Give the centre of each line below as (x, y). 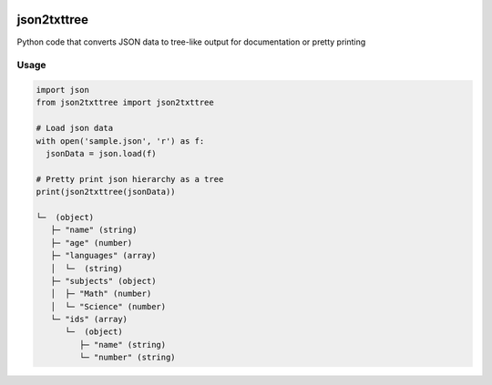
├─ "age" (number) (92, 243)
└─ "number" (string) (128, 358)
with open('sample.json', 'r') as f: (120, 141)
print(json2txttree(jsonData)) (106, 192)
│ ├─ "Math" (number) (101, 294)
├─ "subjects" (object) (103, 281)
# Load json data (75, 128)
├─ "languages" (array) (103, 256)
